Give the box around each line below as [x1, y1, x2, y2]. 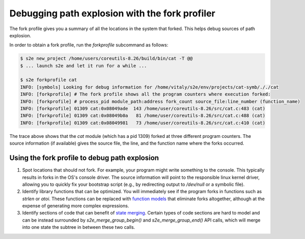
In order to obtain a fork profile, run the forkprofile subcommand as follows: [9, 42, 169, 48]
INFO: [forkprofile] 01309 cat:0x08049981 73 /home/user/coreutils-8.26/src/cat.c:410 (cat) [20, 120, 266, 126]
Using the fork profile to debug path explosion [9, 154, 159, 162]
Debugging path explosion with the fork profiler [9, 8, 216, 19]
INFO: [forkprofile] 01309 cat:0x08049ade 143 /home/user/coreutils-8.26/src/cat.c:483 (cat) [20, 106, 266, 112]
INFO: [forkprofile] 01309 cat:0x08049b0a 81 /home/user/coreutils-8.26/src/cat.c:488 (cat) [20, 113, 266, 118]
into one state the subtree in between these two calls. [22, 224, 135, 230]
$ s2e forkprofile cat [20, 77, 77, 83]
